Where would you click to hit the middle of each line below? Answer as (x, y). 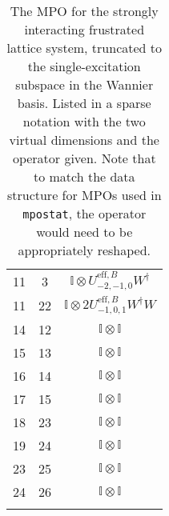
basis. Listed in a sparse (84, 103)
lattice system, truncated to (84, 48)
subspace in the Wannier (84, 84)
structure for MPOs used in (84, 195)
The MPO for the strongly (84, 11)
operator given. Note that (84, 158)
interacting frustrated (84, 29)
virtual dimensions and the (84, 140)
